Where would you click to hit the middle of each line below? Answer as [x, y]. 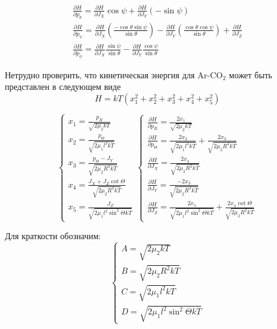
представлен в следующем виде [63, 86]
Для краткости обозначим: [53, 236]
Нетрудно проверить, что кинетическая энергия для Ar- [108, 74]
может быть [250, 74]
